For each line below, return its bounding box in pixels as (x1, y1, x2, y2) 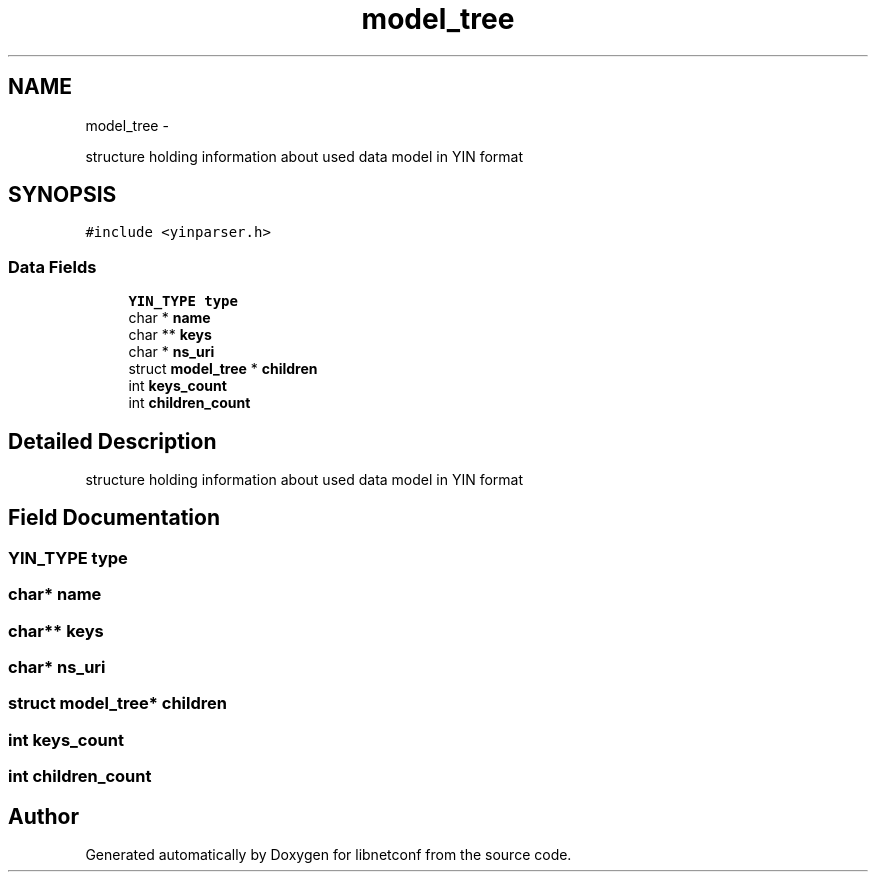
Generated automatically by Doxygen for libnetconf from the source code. (85, 845, 572, 863)
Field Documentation (8, 505, 220, 531)
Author (8, 803, 79, 829)
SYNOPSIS (8, 182, 117, 208)
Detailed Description (8, 428, 217, 454)
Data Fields (8, 256, 97, 277)
